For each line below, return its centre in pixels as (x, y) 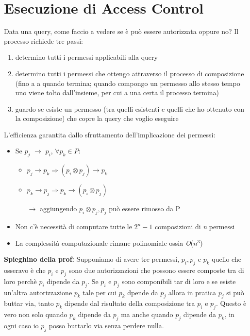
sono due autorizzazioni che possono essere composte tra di (156, 270)
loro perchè (20, 281)
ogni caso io (21, 326)
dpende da (143, 292)
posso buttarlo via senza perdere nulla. (106, 326)
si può (235, 292)
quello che (226, 259)
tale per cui (100, 292)
